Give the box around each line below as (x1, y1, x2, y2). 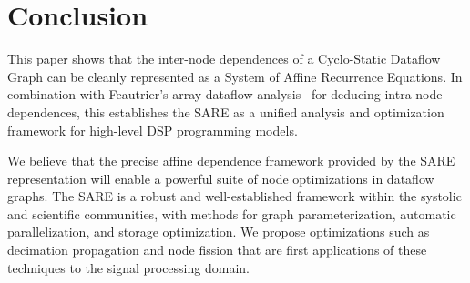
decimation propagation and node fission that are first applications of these (7, 240, 427, 259)
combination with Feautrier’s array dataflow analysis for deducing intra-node (7, 85, 443, 104)
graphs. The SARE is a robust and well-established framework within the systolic (7, 187, 462, 206)
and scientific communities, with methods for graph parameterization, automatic (7, 204, 456, 223)
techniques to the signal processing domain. (7, 258, 250, 277)
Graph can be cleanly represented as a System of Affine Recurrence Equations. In (7, 66, 463, 86)
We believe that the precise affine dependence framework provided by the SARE (7, 151, 455, 170)
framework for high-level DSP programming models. (7, 120, 298, 139)
